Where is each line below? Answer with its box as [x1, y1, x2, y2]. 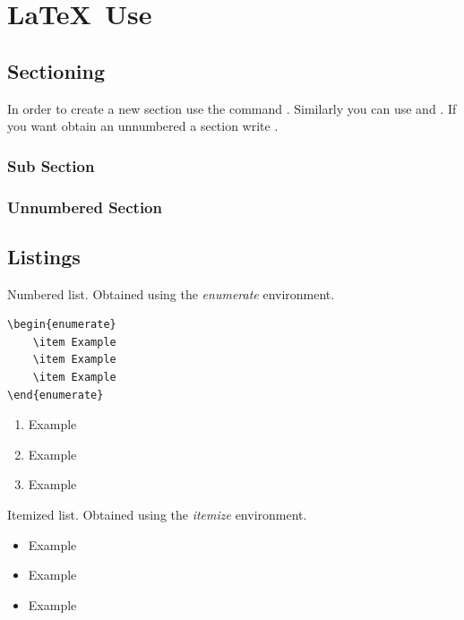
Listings [7, 242, 81, 270]
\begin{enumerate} [7, 318, 116, 332]
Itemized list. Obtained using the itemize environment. [7, 505, 307, 523]
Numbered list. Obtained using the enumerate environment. [7, 284, 335, 303]
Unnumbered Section [7, 195, 162, 218]
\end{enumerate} [7, 388, 104, 401]
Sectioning [7, 56, 105, 84]
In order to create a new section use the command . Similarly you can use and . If [7, 99, 457, 117]
